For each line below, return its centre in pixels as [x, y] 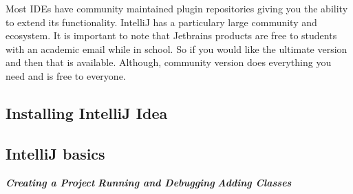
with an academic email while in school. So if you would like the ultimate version [176, 48]
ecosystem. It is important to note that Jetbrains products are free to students [171, 35]
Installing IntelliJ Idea [87, 112]
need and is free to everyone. [66, 75]
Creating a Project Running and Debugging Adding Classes [149, 182]
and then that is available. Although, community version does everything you [169, 62]
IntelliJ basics [55, 153]
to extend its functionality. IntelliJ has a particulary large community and [161, 22]
